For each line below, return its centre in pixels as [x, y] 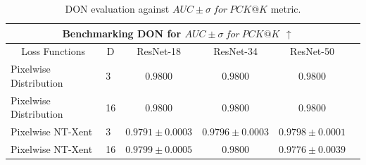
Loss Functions [53, 51]
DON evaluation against [117, 8]
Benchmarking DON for [122, 33]
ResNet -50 [312, 51]
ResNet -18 [159, 51]
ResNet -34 [236, 51]
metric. [286, 8]
